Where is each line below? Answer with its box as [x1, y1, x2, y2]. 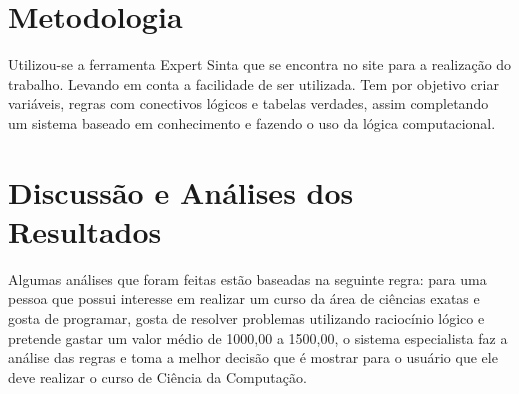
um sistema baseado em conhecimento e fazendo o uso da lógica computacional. [8, 112, 496, 133]
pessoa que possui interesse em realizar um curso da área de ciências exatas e [8, 288, 480, 309]
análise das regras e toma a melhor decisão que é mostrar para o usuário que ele [8, 347, 498, 368]
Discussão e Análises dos [8, 171, 354, 212]
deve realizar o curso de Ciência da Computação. [8, 366, 307, 387]
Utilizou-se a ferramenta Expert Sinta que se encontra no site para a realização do [8, 54, 512, 75]
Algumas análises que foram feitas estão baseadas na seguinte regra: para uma [8, 268, 487, 289]
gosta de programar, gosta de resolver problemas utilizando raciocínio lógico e [8, 308, 485, 328]
